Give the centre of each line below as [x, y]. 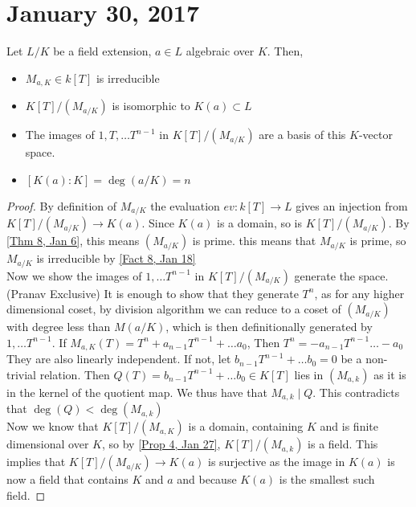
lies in [309, 374]
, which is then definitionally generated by [269, 327]
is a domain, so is [260, 223]
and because [207, 479]
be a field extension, [102, 51]
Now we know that [53, 426]
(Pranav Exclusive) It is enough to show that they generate [153, 293]
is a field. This [343, 444]
